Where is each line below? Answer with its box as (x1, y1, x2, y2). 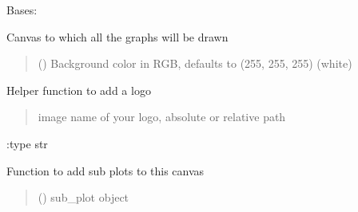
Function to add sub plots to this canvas (6, 162, 205, 179)
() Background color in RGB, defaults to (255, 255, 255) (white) (38, 55, 352, 72)
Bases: (6, 2, 38, 18)
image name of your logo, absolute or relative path (38, 108, 286, 125)
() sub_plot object (38, 189, 129, 206)
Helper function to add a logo (6, 81, 151, 98)
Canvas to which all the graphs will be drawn (6, 28, 229, 45)
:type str (6, 135, 48, 151)
